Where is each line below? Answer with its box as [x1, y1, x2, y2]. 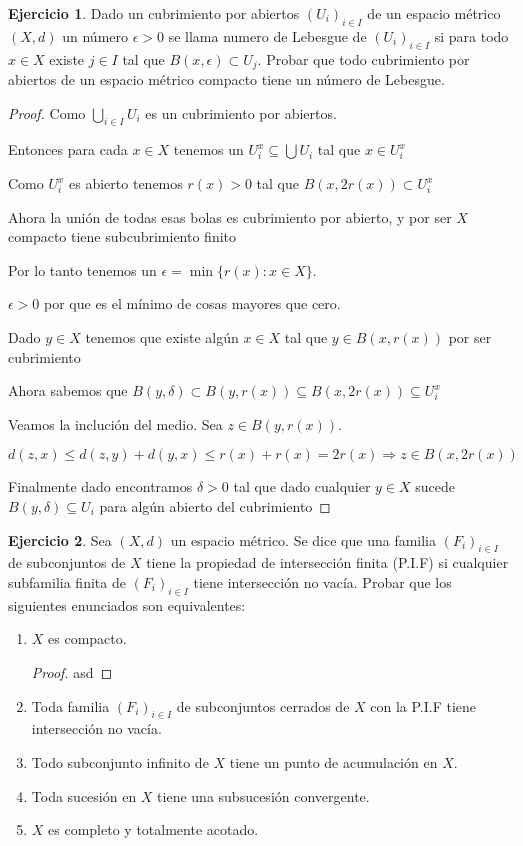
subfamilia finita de [8, 571, 126, 592]
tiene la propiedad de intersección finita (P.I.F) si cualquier [146, 552, 509, 573]
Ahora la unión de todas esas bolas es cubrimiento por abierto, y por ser [8, 206, 452, 227]
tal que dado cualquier [233, 476, 371, 497]
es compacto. [48, 628, 127, 649]
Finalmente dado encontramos [8, 476, 193, 497]
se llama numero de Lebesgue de [168, 25, 367, 46]
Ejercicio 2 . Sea [8, 529, 112, 550]
